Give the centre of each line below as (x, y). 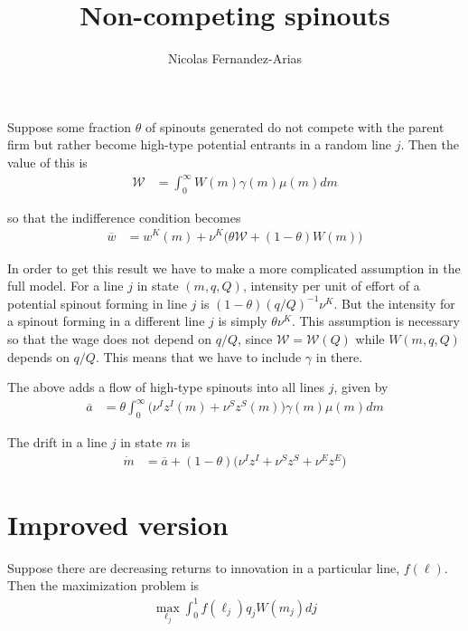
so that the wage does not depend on (110, 338)
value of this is (47, 162)
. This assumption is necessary (375, 321)
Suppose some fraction (70, 126)
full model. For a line (66, 286)
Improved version (118, 524)
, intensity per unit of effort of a (331, 286)
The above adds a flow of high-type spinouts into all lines (166, 387)
